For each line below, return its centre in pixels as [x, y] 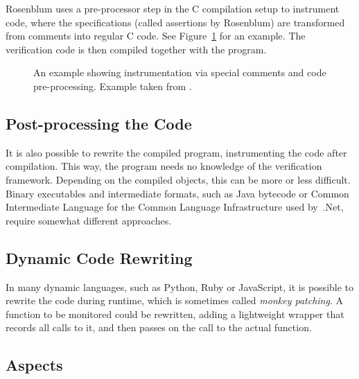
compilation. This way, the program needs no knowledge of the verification [164, 166]
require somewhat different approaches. [89, 220]
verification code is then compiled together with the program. [136, 49]
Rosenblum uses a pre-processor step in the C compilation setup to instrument [173, 8]
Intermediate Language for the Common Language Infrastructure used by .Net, [175, 207]
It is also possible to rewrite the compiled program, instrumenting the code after [176, 152]
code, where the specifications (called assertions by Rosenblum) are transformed [175, 22]
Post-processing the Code [99, 123]
